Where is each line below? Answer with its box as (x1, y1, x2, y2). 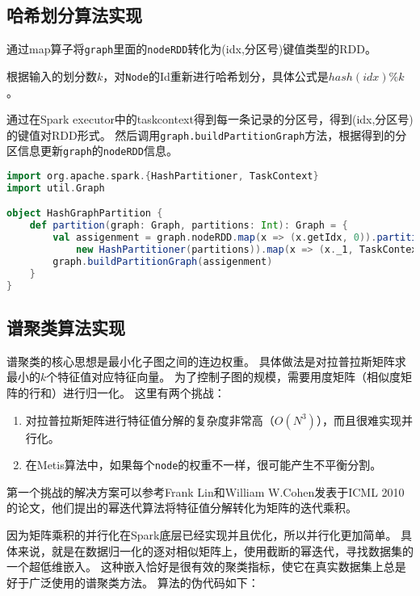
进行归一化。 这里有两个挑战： (62, 384, 225, 401)
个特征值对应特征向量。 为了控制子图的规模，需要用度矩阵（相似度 (46, 368, 401, 385)
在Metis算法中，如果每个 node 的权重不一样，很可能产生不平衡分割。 (25, 456, 382, 473)
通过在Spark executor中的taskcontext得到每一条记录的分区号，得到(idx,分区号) (6, 111, 414, 128)
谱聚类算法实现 (6, 314, 125, 339)
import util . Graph (6, 182, 105, 194)
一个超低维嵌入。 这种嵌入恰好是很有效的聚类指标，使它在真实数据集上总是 (6, 558, 406, 575)
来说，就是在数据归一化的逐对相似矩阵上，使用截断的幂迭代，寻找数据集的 (17, 542, 414, 559)
